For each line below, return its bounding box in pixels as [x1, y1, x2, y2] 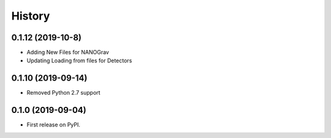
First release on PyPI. [26, 121, 81, 128]
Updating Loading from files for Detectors [26, 57, 132, 64]
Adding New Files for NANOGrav [26, 49, 110, 56]
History [11, 9, 50, 23]
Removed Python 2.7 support [26, 89, 101, 96]
